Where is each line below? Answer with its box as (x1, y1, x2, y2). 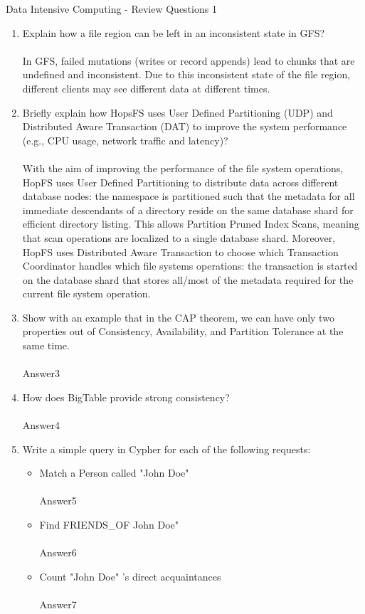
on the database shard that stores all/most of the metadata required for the (22, 272, 354, 287)
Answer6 (39, 545, 77, 560)
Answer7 (39, 596, 77, 611)
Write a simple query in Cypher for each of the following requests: (22, 441, 311, 456)
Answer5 (39, 493, 77, 508)
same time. (22, 338, 70, 353)
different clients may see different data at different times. (22, 80, 270, 95)
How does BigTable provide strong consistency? (22, 389, 230, 404)
